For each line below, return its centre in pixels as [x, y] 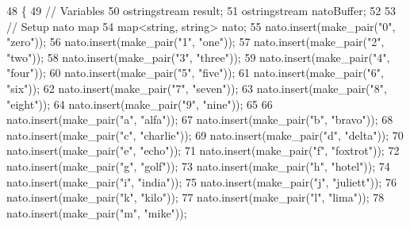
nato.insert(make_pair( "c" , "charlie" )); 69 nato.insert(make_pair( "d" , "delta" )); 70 [205, 135]
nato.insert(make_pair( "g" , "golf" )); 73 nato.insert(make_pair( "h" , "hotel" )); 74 [198, 165]
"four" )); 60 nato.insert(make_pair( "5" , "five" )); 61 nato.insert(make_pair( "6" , [195, 73]
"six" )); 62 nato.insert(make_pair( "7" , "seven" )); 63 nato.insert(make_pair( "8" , [197, 88]
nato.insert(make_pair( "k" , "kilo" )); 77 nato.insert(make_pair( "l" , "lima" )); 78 [195, 197]
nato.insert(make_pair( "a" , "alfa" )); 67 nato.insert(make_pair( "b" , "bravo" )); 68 [200, 119]
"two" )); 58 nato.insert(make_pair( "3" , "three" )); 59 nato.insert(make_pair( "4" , [198, 57]
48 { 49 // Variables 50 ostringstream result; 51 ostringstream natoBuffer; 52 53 [201, 10]
